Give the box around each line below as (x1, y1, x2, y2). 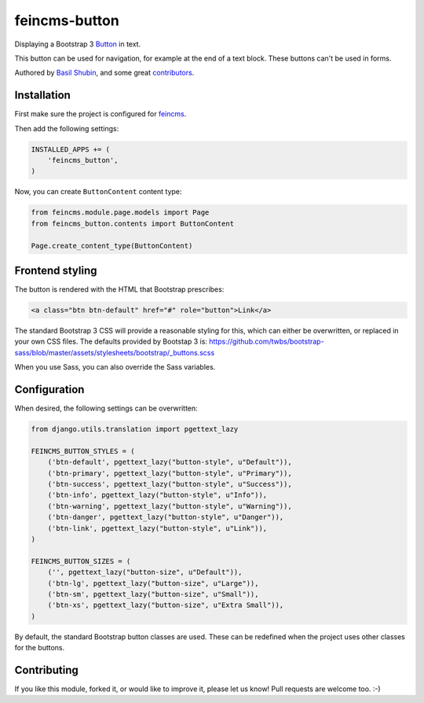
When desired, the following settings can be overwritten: (14, 403, 198, 413)
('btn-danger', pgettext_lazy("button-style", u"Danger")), (47, 513, 284, 522)
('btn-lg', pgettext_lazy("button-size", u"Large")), (47, 579, 259, 587)
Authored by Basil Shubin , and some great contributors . (14, 68, 195, 78)
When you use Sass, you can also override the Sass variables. (14, 363, 216, 372)
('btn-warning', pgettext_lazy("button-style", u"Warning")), (47, 502, 292, 510)
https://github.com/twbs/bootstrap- (209, 337, 325, 346)
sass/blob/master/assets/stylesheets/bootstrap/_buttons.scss (14, 348, 215, 357)
